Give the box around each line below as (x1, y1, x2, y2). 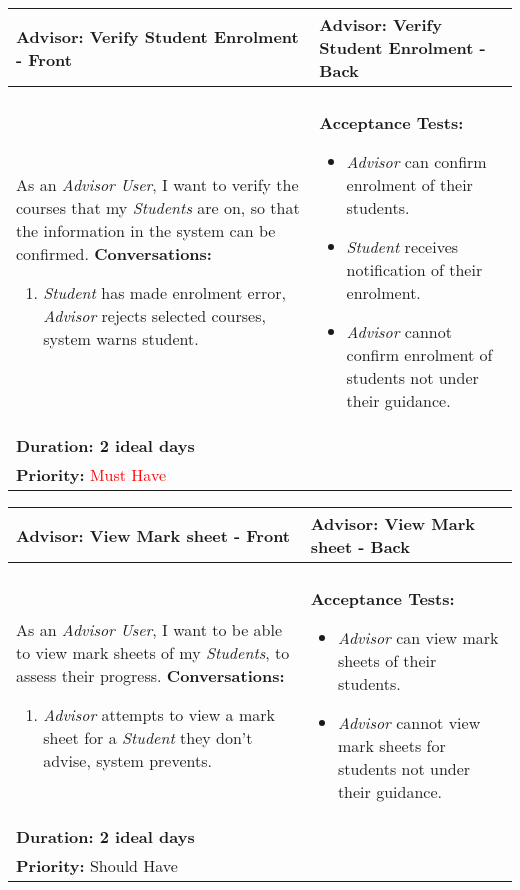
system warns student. (43, 327, 199, 350)
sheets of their (337, 649, 437, 672)
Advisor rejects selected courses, (43, 304, 266, 327)
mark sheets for (337, 734, 446, 757)
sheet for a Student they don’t (43, 726, 253, 749)
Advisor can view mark (337, 626, 499, 649)
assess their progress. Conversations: (16, 664, 285, 687)
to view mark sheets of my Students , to (16, 641, 290, 664)
